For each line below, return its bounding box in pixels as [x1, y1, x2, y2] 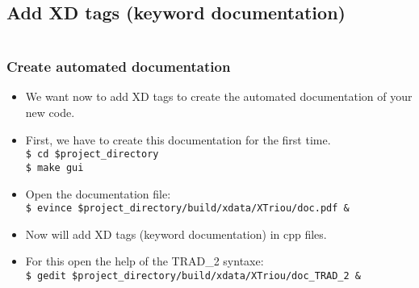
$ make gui [25, 161, 84, 173]
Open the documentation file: [25, 185, 171, 202]
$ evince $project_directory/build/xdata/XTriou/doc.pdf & [25, 202, 350, 215]
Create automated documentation [6, 56, 231, 77]
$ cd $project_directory [25, 148, 159, 161]
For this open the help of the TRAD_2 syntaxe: [25, 253, 264, 269]
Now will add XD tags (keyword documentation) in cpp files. [25, 225, 327, 242]
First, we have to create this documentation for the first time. [25, 131, 331, 148]
